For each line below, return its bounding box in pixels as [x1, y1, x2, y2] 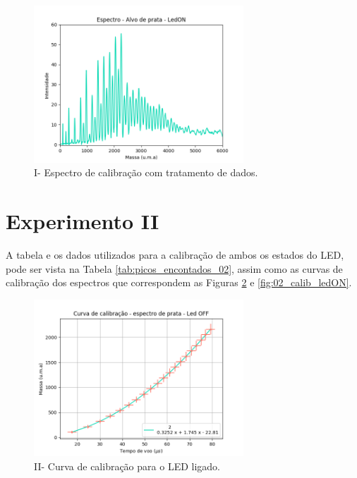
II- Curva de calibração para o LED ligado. [34, 458, 220, 473]
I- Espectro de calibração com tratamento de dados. [34, 165, 258, 180]
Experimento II [6, 206, 159, 235]
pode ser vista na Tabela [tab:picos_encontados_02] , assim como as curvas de [6, 261, 343, 276]
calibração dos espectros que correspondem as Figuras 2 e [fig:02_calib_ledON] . [6, 275, 352, 290]
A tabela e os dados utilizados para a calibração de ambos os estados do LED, [6, 247, 344, 262]
